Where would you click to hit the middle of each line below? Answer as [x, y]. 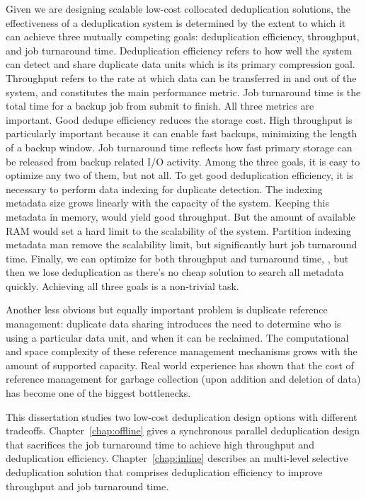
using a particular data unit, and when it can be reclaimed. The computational [177, 337]
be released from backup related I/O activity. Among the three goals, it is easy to [183, 161]
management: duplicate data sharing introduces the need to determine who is [173, 324]
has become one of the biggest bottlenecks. [98, 393]
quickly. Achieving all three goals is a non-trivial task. [122, 285]
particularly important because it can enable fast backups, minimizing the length [182, 133]
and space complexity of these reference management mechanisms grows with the [182, 351]
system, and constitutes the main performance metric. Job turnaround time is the [183, 92]
